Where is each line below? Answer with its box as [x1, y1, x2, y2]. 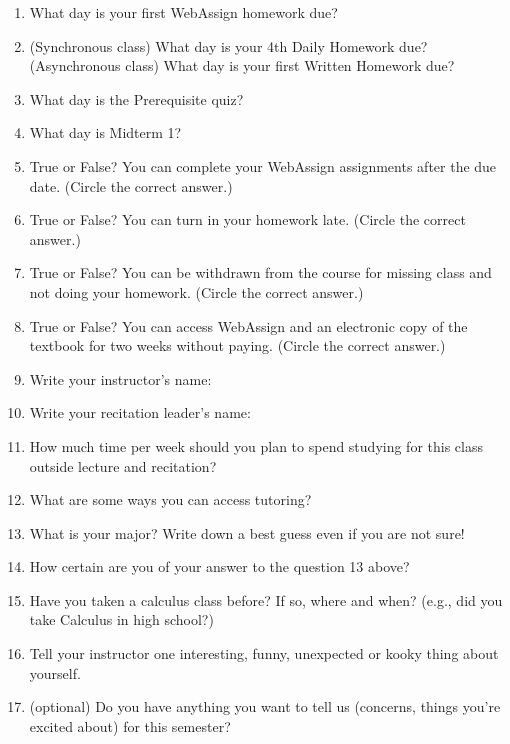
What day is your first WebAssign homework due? [29, 2, 338, 22]
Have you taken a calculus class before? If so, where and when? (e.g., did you [29, 589, 503, 610]
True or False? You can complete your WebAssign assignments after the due [29, 155, 497, 176]
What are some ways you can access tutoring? [29, 489, 312, 510]
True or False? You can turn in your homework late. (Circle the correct [29, 209, 466, 230]
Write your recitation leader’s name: [29, 402, 251, 423]
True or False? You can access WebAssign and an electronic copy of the [29, 315, 468, 336]
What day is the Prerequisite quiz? [29, 88, 244, 109]
